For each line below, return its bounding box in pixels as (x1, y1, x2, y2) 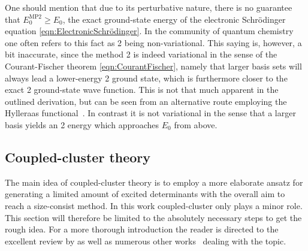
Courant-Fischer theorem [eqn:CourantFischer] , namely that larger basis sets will (5, 59, 302, 72)
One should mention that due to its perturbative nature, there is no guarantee (5, 1, 292, 13)
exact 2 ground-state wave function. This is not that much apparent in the (5, 83, 279, 96)
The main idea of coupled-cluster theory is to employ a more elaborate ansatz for (5, 176, 303, 188)
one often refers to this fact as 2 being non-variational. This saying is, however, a (5, 36, 302, 49)
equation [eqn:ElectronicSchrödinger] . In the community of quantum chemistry (5, 25, 294, 37)
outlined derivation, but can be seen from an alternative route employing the (5, 95, 287, 107)
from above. (174, 118, 218, 131)
